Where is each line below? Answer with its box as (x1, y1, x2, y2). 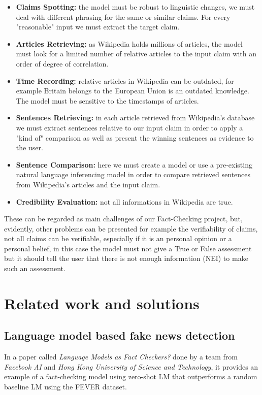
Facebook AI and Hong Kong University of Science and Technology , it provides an (4, 361, 258, 372)
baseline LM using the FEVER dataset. (4, 381, 127, 392)
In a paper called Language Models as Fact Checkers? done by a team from (4, 351, 238, 362)
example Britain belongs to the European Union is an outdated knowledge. (16, 85, 249, 96)
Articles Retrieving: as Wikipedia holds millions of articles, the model (16, 38, 243, 49)
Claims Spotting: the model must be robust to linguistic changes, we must (16, 2, 255, 12)
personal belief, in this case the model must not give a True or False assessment (4, 243, 252, 253)
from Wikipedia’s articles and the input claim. (16, 179, 160, 189)
